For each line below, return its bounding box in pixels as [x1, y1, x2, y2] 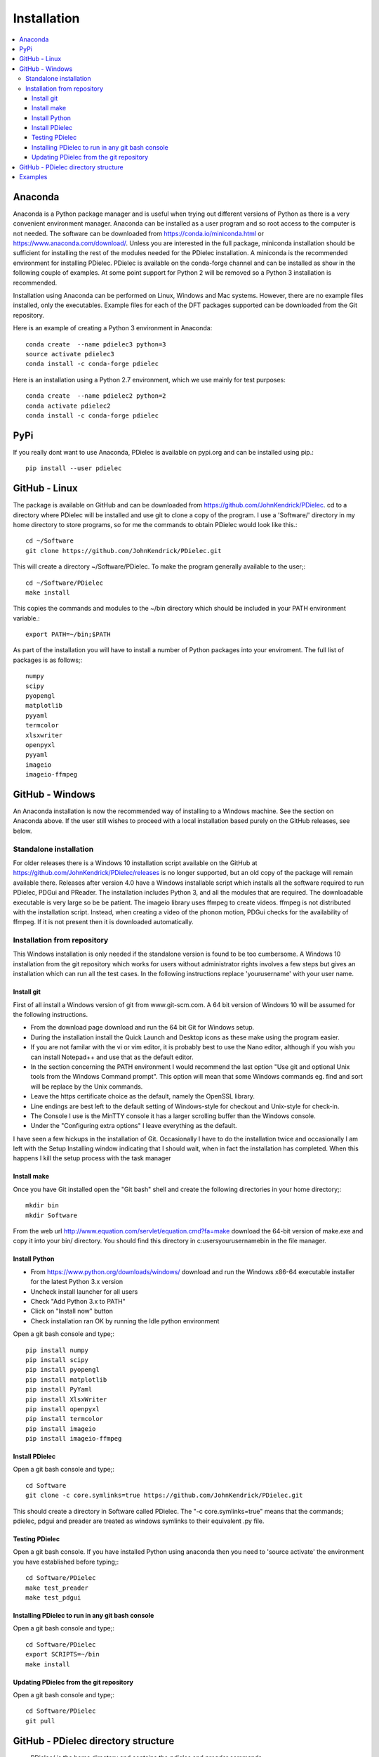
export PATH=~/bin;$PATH [25, 630, 111, 639]
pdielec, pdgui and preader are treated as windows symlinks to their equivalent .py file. [13, 1517, 265, 1525]
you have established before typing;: [13, 1557, 119, 1566]
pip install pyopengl [25, 1366, 100, 1374]
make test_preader [25, 1583, 89, 1592]
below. [13, 826, 32, 835]
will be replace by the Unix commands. [30, 1082, 143, 1091]
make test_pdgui [25, 1593, 81, 1602]
